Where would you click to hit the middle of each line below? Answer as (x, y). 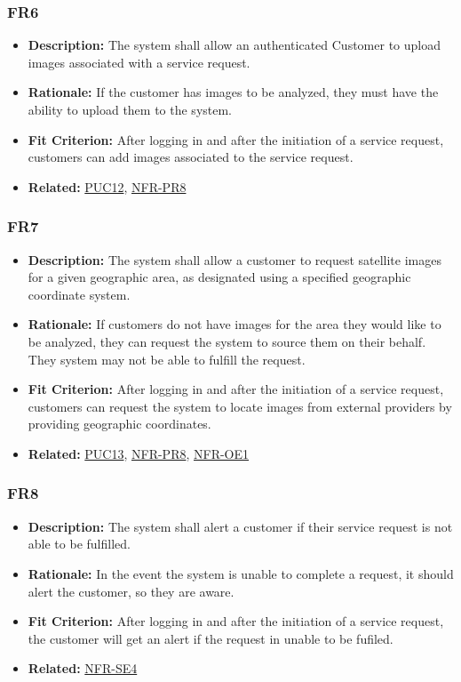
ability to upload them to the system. (130, 109)
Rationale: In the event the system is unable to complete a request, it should (241, 573)
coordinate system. (79, 294)
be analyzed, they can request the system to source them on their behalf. (227, 341)
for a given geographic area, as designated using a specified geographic (219, 277)
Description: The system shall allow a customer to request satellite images (234, 259)
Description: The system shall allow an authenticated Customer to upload (234, 45)
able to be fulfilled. (79, 544)
